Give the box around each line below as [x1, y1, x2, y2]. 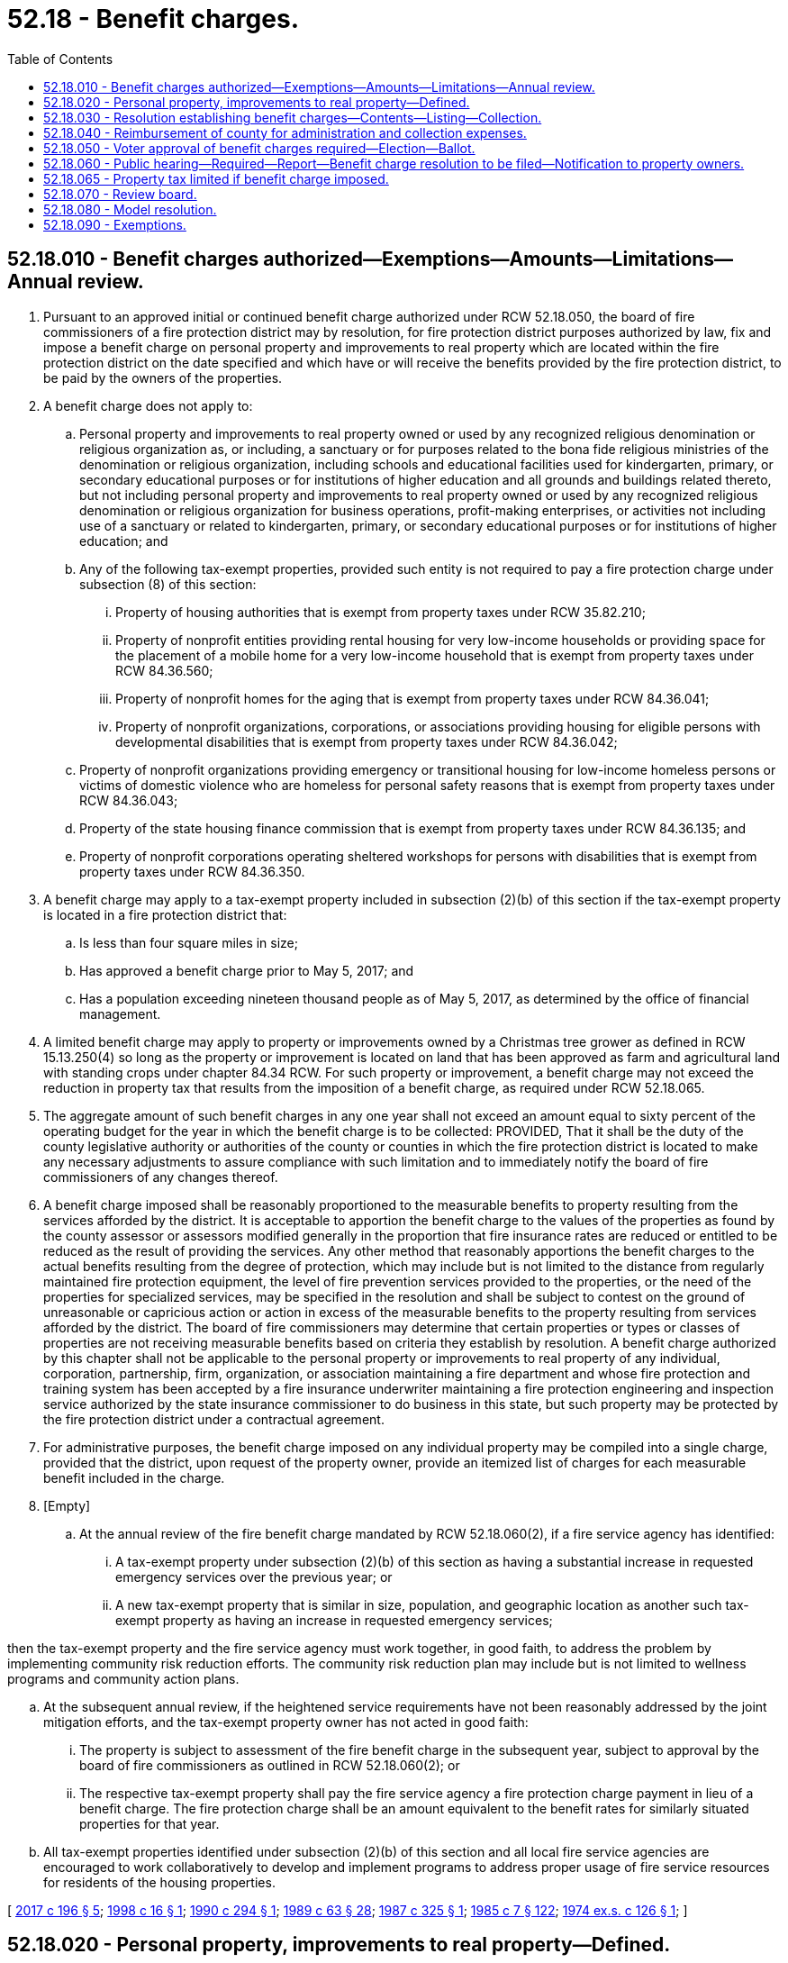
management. [79, 1005, 161, 1022]
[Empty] [43, 1497, 91, 1513]
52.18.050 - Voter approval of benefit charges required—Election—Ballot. [43, 140, 476, 156]
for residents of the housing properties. [43, 1874, 276, 1890]
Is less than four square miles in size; [79, 934, 299, 950]
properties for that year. [79, 1815, 220, 1831]
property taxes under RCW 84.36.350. [79, 863, 305, 879]
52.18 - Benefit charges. [7, 4, 299, 34]
